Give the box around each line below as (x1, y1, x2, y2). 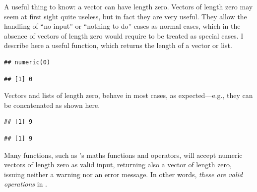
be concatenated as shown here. (4, 99, 100, 110)
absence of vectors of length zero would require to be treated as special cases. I (4, 30, 244, 41)
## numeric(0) (4, 58, 51, 66)
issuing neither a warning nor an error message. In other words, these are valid (4, 169, 243, 179)
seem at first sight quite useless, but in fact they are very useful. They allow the (4, 11, 247, 21)
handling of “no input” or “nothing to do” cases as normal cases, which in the (4, 21, 241, 31)
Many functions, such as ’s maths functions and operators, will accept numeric (4, 149, 243, 160)
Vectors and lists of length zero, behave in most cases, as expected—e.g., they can (4, 90, 253, 100)
